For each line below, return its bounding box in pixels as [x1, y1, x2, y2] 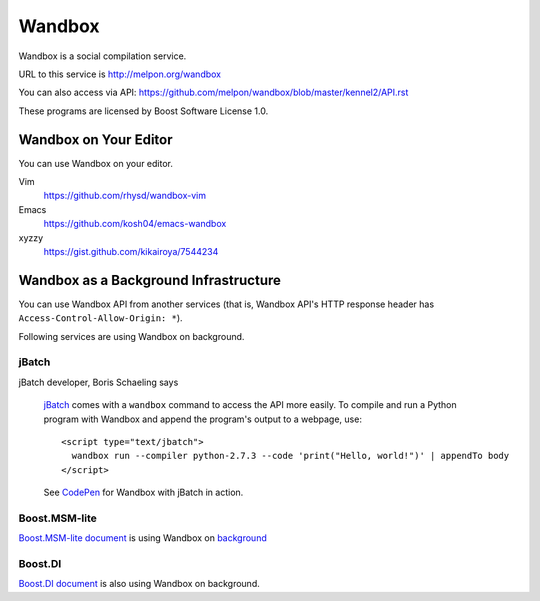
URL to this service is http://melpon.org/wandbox [18, 68, 222, 80]
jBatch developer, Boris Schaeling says [18, 376, 179, 388]
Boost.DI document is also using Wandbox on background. [18, 578, 260, 590]
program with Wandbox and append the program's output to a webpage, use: [43, 413, 362, 425]
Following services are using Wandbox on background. [18, 330, 245, 342]
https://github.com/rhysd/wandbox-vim [43, 190, 207, 202]
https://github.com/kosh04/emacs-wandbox [43, 218, 227, 230]
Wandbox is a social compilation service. [18, 50, 187, 62]
